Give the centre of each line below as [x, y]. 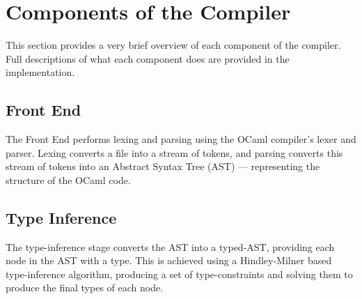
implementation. [40, 72]
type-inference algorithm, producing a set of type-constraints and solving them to [179, 274]
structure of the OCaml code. [68, 179]
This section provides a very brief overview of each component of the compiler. [173, 45]
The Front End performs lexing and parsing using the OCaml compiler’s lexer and [181, 139]
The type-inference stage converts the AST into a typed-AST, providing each [170, 246]
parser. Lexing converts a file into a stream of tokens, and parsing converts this [174, 152]
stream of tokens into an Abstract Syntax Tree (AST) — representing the [163, 166]
